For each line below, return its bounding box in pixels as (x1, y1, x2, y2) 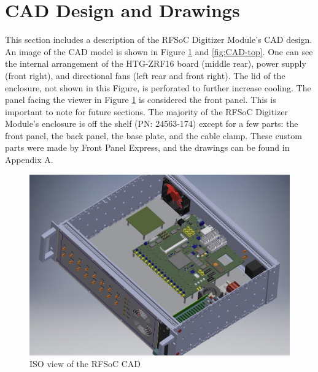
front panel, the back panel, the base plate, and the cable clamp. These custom (5, 129, 303, 142)
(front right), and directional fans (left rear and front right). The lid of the (5, 69, 285, 82)
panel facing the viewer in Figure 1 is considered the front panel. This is (5, 93, 276, 106)
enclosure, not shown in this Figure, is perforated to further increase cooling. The (5, 81, 311, 94)
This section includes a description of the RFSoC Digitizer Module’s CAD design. (5, 33, 312, 46)
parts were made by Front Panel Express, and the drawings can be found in (5, 141, 290, 154)
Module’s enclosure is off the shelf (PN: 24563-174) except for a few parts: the (5, 117, 298, 130)
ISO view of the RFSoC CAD (29, 357, 141, 370)
